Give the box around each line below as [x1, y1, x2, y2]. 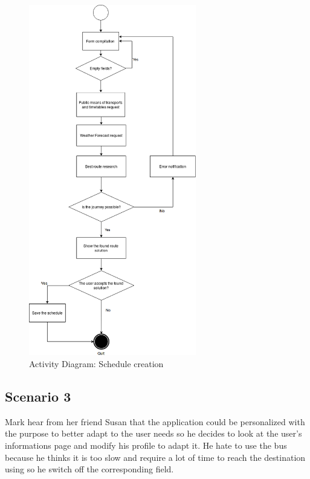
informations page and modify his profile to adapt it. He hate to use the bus [5, 439, 287, 452]
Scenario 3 [5, 387, 71, 406]
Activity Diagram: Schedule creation [29, 357, 164, 370]
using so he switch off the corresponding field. [5, 463, 174, 475]
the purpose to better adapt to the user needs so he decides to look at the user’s [5, 427, 302, 440]
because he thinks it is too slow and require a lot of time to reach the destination [5, 451, 306, 463]
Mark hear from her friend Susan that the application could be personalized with [5, 415, 305, 428]
